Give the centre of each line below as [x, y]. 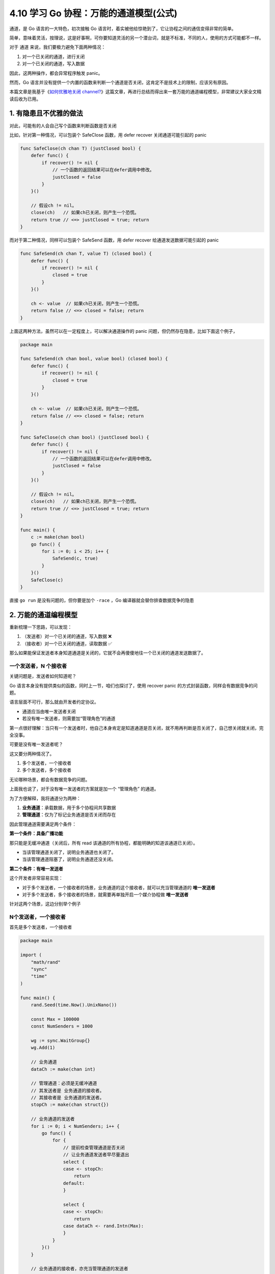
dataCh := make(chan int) [63, 1069]
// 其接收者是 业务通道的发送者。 [67, 1098]
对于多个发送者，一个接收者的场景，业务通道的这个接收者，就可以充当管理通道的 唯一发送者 [119, 887]
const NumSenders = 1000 [62, 1026]
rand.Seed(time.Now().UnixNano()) [74, 1005]
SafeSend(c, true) [75, 559]
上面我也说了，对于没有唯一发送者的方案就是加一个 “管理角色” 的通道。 [84, 789]
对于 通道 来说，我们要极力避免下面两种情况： [58, 47]
